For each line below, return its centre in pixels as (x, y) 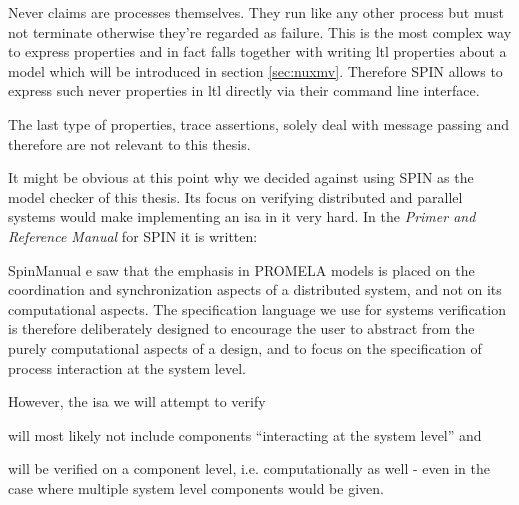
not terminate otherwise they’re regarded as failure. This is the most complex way (260, 31)
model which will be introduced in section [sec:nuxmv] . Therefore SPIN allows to (255, 70)
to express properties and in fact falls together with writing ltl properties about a (257, 51)
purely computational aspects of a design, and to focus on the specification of (245, 347)
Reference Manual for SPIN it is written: (133, 235)
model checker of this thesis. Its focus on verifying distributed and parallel (235, 196)
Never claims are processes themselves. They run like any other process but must (256, 12)
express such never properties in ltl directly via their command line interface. (244, 90)
